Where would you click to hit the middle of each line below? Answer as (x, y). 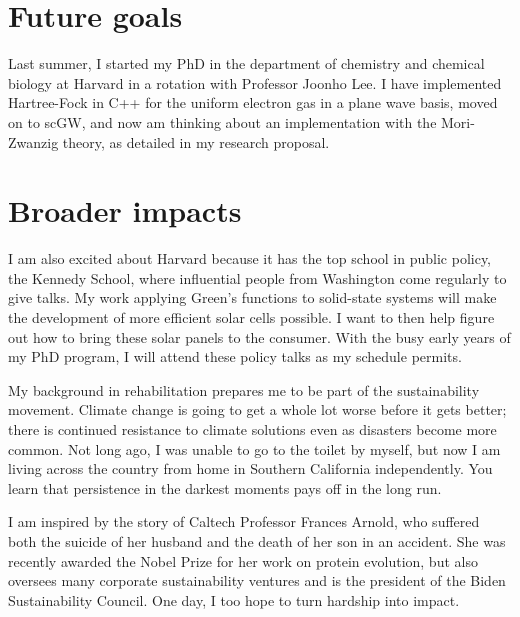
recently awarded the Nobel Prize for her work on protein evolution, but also (243, 560)
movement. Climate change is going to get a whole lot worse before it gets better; (257, 409)
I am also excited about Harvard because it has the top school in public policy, (249, 258)
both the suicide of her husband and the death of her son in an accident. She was (257, 540)
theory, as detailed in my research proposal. (196, 141)
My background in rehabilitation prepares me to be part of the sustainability (244, 389)
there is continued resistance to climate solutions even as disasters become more (252, 428)
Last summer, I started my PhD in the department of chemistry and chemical (246, 63)
